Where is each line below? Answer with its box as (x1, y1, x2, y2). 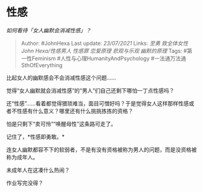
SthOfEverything (21, 61, 63, 68)
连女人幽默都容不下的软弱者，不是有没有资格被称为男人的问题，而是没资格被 (6, 146, 197, 153)
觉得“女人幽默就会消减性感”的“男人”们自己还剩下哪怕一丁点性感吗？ (6, 87, 175, 94)
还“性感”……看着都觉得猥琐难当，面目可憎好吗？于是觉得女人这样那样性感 (6, 99, 189, 107)
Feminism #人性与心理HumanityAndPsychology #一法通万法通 (31, 55, 186, 62)
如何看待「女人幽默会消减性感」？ (6, 27, 91, 34)
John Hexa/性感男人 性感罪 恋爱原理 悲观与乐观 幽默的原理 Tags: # (21, 47, 187, 55)
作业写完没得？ (6, 179, 43, 187)
